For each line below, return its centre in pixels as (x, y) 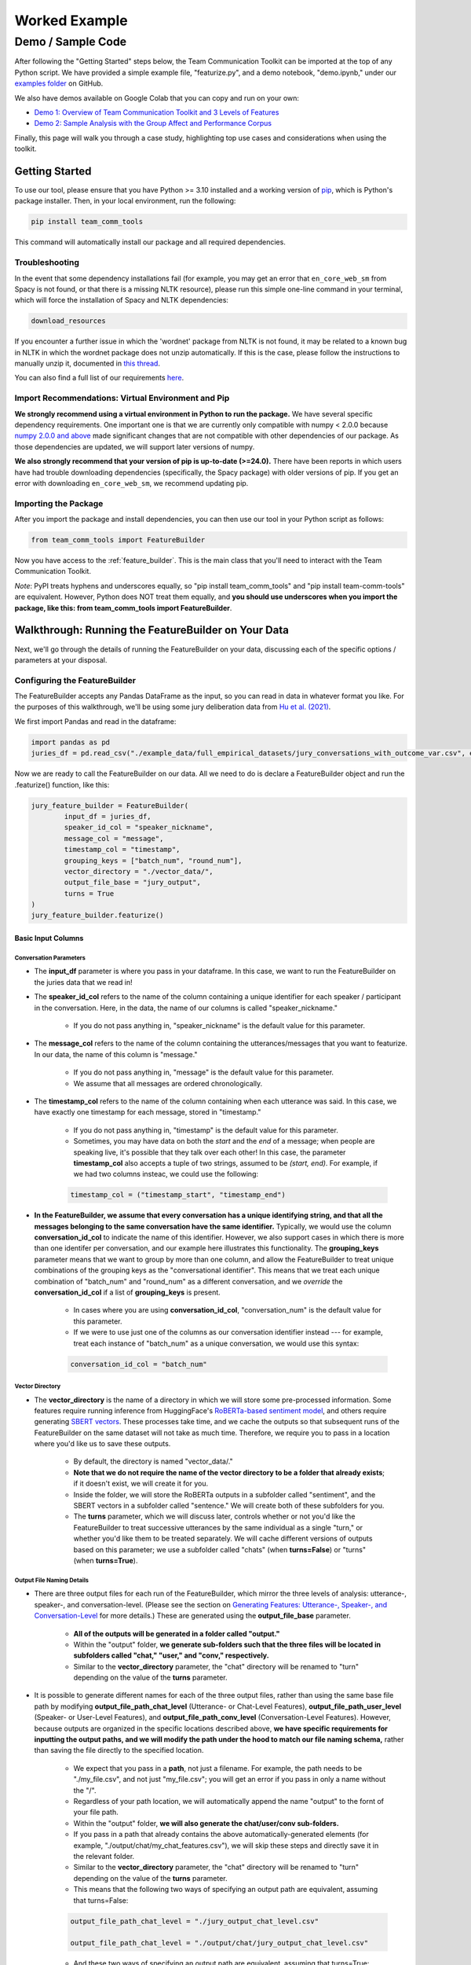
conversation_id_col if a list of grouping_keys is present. (128, 1292)
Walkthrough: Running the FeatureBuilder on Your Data (152, 630)
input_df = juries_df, (108, 816)
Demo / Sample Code (71, 42)
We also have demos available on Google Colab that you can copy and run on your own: (157, 97)
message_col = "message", (114, 838)
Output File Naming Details (52, 1580)
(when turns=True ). (106, 1560)
